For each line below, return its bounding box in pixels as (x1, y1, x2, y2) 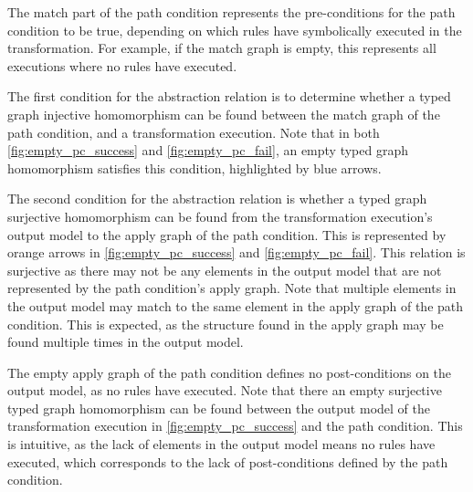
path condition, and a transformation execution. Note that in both (7, 122, 380, 141)
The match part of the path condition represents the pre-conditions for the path (7, 3, 456, 21)
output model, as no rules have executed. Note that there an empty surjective (7, 381, 442, 400)
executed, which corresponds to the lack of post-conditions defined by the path (7, 452, 448, 471)
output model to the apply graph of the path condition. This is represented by (7, 225, 447, 244)
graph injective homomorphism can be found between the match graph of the (7, 104, 440, 123)
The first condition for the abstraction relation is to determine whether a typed (7, 87, 451, 106)
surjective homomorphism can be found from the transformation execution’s (7, 206, 433, 225)
